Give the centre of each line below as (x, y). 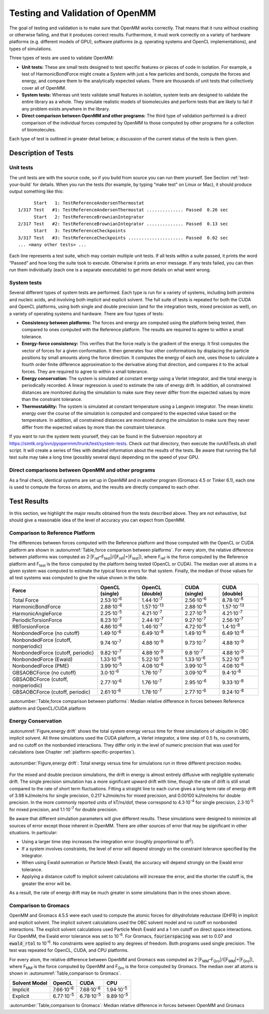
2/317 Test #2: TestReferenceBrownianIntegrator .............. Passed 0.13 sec (123, 224)
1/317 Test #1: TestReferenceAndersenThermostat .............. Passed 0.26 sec (123, 210)
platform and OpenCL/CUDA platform (48, 708)
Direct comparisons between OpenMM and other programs (82, 470)
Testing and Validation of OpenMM (83, 13)
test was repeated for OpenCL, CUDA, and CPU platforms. (69, 950)
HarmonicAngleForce (37, 614)
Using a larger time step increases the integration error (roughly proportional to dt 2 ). (108, 841)
